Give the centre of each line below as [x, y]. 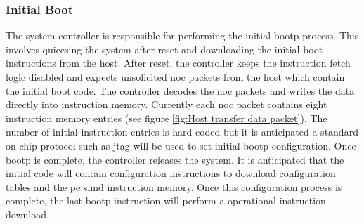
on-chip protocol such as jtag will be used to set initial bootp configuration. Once [181, 145]
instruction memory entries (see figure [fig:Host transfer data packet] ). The [167, 118]
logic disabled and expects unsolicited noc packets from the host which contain [175, 77]
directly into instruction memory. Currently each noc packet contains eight [167, 104]
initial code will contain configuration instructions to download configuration [171, 173]
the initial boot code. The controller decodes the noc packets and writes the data [180, 90]
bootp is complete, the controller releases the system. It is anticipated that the [175, 159]
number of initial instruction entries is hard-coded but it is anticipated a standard [182, 132]
